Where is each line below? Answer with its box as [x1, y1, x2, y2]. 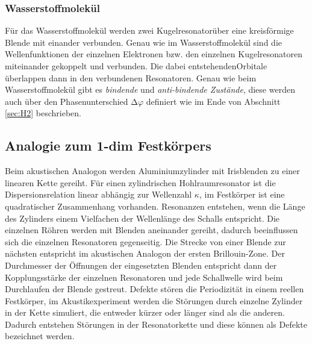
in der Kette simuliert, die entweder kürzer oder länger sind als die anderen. [5, 306, 285, 319]
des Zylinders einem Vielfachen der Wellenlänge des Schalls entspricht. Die [5, 211, 280, 224]
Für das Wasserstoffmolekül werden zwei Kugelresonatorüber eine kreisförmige [5, 24, 294, 37]
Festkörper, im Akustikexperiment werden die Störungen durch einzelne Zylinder [5, 294, 303, 307]
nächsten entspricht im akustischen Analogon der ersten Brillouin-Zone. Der [5, 247, 285, 260]
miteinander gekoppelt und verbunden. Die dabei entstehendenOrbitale [5, 60, 267, 72]
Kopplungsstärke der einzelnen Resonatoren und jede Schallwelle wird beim [5, 271, 283, 283]
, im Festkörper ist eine [199, 188, 285, 201]
